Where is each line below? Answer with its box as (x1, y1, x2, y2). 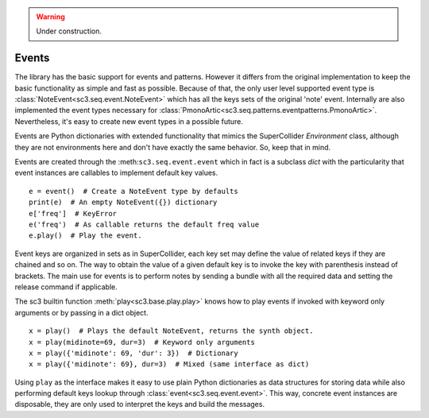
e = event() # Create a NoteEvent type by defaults (29, 187, 238, 195)
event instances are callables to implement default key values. (14, 168, 218, 178)
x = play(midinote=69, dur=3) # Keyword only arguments (29, 338, 256, 346)
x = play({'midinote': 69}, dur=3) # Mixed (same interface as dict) (29, 360, 310, 369)
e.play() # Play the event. (29, 231, 142, 240)
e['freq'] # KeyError (29, 209, 118, 218)
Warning (36, 12, 65, 21)
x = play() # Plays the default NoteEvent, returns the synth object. (29, 327, 314, 335)
